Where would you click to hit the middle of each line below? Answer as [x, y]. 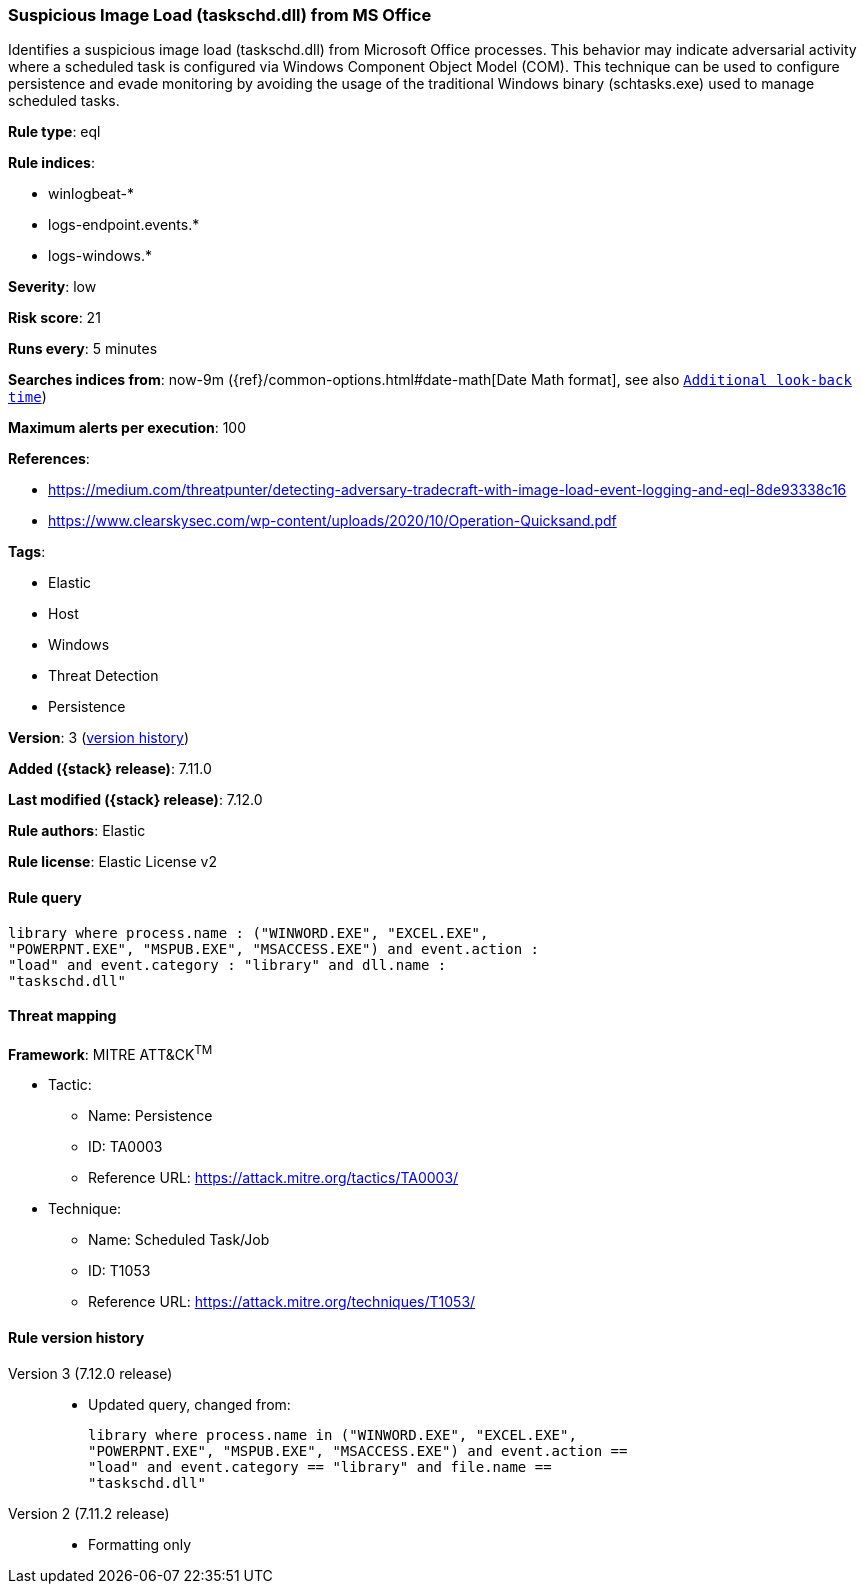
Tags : [27, 552]
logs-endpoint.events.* [124, 225]
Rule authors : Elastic [77, 831]
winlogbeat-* [91, 194]
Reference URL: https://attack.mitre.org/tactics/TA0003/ [273, 1178]
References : [49, 459]
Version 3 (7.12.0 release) [90, 1373]
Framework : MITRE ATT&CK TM [110, 1052]
